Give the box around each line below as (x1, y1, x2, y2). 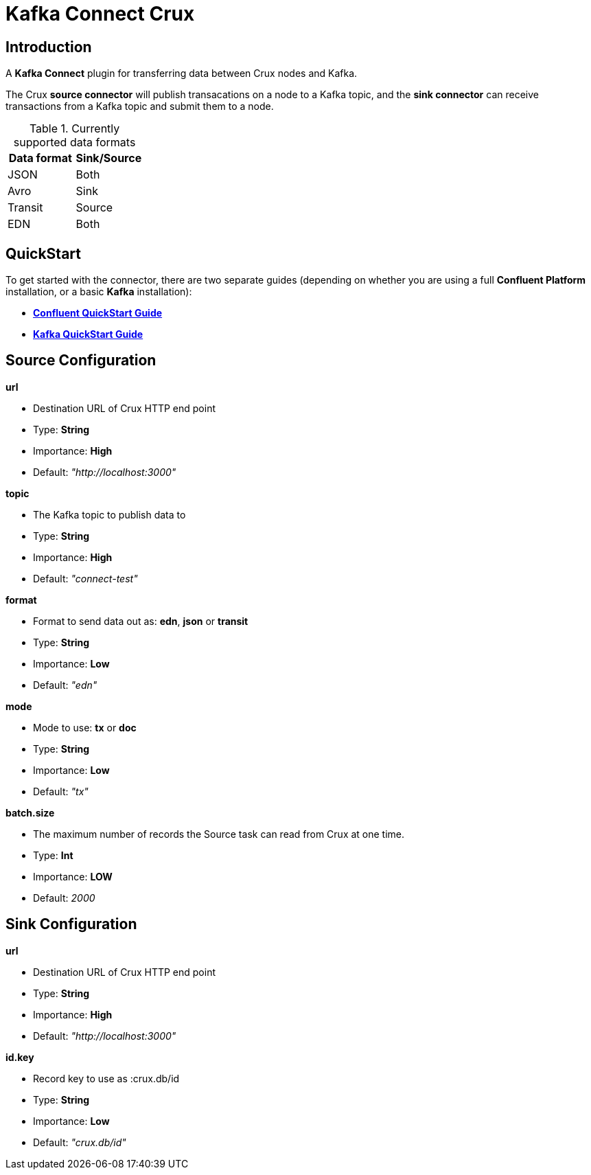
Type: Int (33, 849, 73, 861)
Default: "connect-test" (33, 572, 138, 584)
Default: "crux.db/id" (33, 1136, 126, 1148)
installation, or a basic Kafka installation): (5, 286, 192, 298)
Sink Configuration (5, 915, 137, 933)
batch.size (5, 806, 55, 819)
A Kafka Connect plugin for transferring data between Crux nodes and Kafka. (5, 67, 358, 80)
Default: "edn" (33, 678, 97, 691)
